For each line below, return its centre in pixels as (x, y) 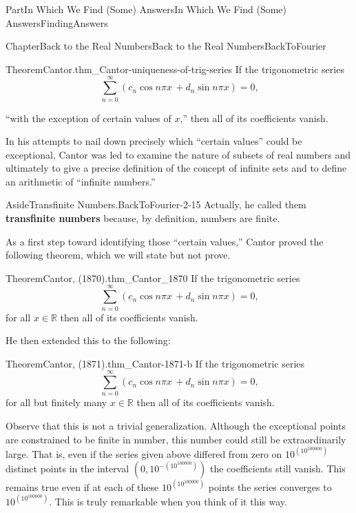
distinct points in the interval (67, 469)
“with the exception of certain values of (88, 118)
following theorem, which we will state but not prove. (118, 255)
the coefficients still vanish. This (278, 469)
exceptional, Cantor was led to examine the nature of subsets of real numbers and (178, 154)
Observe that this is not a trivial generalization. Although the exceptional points (176, 426)
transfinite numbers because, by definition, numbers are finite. (143, 218)
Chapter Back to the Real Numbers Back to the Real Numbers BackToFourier (166, 46)
